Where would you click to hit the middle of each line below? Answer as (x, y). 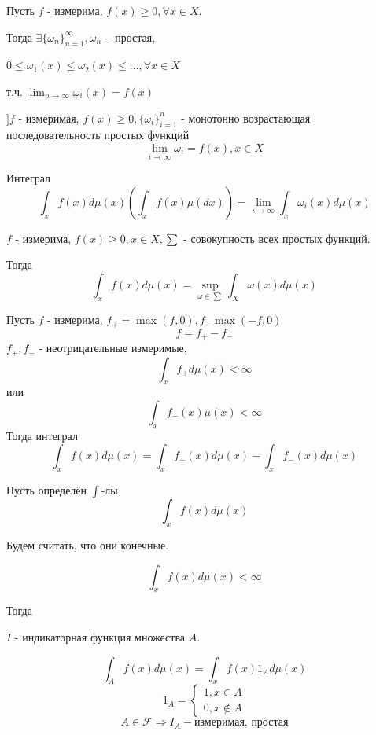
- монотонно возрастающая (246, 118)
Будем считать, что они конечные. (88, 544)
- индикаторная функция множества (100, 636)
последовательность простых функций (98, 135)
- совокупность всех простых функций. (277, 238)
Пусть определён (47, 490)
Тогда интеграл (42, 435)
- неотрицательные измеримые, (113, 348)
